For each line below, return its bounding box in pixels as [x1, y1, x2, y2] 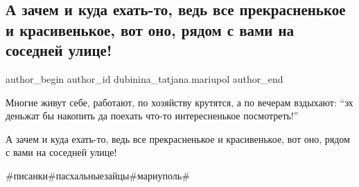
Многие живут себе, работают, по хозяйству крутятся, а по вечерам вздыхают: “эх [6, 95, 353, 109]
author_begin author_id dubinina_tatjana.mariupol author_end [6, 71, 283, 86]
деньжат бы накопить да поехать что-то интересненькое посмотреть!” [6, 108, 299, 123]
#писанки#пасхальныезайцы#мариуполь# [6, 168, 190, 182]
